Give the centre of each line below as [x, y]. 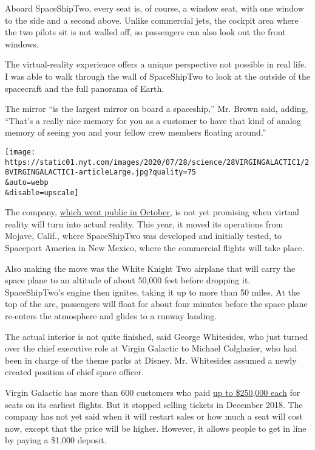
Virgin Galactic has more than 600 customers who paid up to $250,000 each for [153, 392]
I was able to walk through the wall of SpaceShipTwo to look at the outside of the [158, 76]
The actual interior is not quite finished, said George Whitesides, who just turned [157, 336]
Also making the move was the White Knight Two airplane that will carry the [150, 268]
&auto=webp [27, 182]
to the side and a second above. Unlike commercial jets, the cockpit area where [152, 20]
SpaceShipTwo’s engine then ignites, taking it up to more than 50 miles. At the [152, 292]
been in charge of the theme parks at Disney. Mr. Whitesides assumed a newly [151, 360]
